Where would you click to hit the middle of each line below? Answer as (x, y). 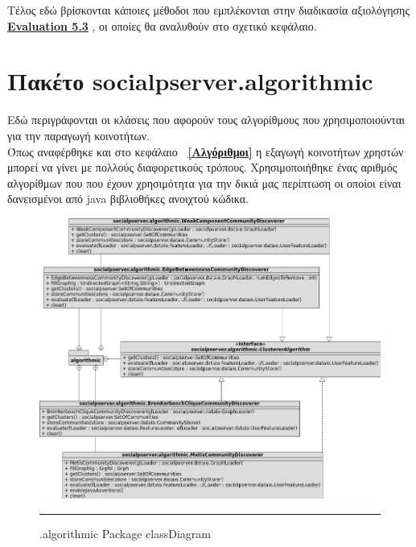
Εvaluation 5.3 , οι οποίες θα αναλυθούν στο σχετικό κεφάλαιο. (162, 25)
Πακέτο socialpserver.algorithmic (190, 81)
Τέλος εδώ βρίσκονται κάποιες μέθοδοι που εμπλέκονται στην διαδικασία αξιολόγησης (208, 10)
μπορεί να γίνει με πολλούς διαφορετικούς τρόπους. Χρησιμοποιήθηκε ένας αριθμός (202, 167)
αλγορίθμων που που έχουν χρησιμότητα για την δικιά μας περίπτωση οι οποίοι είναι (204, 182)
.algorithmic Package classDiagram (125, 533)
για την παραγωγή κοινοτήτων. (79, 135)
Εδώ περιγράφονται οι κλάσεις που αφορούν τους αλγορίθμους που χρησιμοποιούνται (206, 120)
